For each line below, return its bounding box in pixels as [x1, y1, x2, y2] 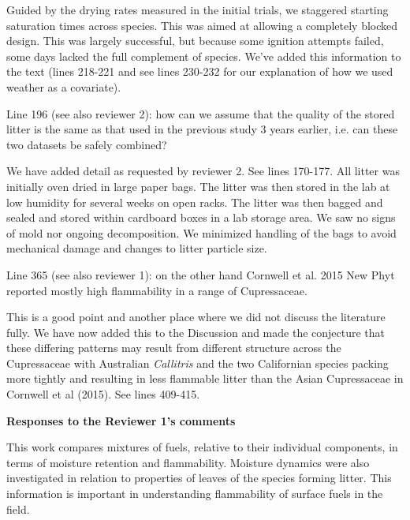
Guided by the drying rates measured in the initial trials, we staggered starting [6, 2, 389, 17]
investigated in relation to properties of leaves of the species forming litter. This [6, 469, 392, 486]
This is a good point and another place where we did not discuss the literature [6, 309, 386, 325]
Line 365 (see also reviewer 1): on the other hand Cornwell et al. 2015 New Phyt [6, 266, 395, 282]
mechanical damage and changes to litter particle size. [6, 240, 267, 256]
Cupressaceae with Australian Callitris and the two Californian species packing [6, 354, 389, 371]
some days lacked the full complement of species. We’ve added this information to [6, 47, 401, 64]
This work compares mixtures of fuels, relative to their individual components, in [6, 439, 398, 455]
